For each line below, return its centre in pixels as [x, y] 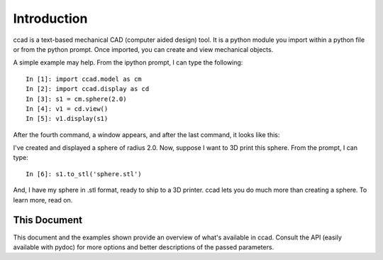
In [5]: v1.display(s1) [67, 119]
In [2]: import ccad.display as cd [88, 89]
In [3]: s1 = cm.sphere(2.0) [76, 99]
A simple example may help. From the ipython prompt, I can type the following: [128, 63]
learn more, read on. [43, 200]
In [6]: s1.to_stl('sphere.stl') [84, 174]
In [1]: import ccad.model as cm [84, 79]
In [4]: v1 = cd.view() [67, 109]
